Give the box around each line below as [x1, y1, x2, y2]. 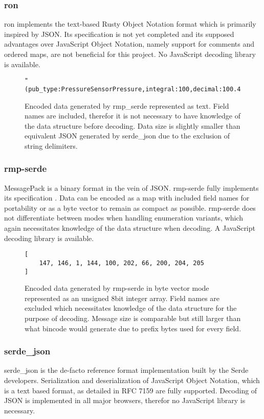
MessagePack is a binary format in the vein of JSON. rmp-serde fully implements [4, 182, 259, 193]
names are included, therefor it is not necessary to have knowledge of [25, 110, 240, 121]
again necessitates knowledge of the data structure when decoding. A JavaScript [4, 223, 255, 233]
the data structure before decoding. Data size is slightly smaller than [25, 120, 240, 131]
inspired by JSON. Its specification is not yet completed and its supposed [4, 28, 234, 39]
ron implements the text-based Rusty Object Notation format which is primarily [4, 18, 256, 29]
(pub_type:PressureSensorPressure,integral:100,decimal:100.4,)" [25, 85, 252, 93]
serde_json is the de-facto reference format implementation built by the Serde [4, 365, 249, 375]
